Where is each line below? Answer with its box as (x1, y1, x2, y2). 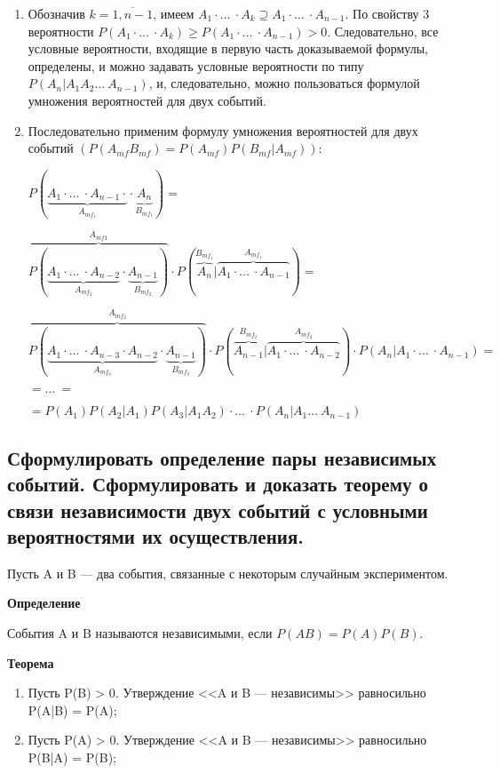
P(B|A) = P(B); (28, 747, 116, 766)
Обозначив (28, 4, 85, 22)
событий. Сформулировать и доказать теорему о (7, 470, 428, 498)
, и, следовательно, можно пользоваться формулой (148, 74, 420, 92)
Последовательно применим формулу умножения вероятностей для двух (28, 121, 418, 139)
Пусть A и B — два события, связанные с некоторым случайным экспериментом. (7, 563, 448, 582)
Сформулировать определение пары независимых (7, 443, 437, 471)
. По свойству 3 (345, 4, 430, 22)
